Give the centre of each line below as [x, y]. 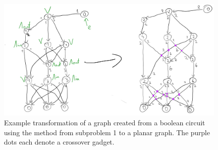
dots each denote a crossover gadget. [59, 142]
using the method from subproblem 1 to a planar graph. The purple [107, 132]
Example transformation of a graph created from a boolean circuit [105, 123]
